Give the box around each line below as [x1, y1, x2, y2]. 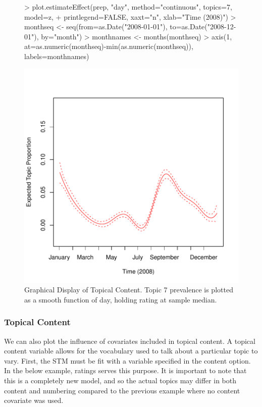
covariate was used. [4, 395, 64, 405]
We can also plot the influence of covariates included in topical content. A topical [4, 335, 255, 346]
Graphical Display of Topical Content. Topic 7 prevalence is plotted [24, 284, 233, 295]
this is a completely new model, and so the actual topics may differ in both [4, 375, 236, 385]
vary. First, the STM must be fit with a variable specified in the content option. [4, 355, 251, 366]
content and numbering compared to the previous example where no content [4, 385, 240, 395]
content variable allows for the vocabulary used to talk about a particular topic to [4, 345, 258, 356]
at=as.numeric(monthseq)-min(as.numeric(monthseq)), [24, 41, 193, 52]
